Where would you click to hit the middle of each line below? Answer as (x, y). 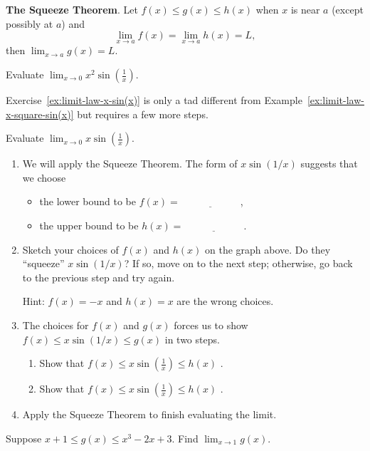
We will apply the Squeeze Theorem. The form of (130, 164)
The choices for (55, 325)
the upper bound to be (89, 225)
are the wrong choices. (225, 301)
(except (348, 9)
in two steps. (192, 339)
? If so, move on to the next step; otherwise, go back (238, 263)
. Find (185, 438)
